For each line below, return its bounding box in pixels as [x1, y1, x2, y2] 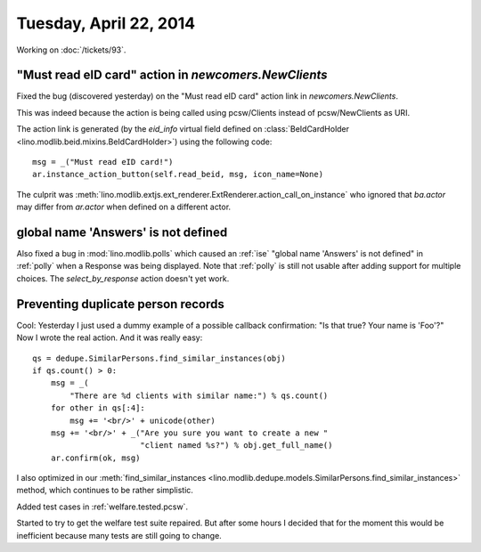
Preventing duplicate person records [16, 296, 224, 312]
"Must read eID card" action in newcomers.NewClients [16, 68, 329, 83]
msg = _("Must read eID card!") [32, 157, 174, 167]
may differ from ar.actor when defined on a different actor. [16, 201, 232, 213]
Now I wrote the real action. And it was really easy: [16, 332, 203, 343]
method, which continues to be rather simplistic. [16, 485, 193, 496]
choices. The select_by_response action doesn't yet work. [16, 272, 230, 284]
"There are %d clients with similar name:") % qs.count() [69, 390, 329, 401]
